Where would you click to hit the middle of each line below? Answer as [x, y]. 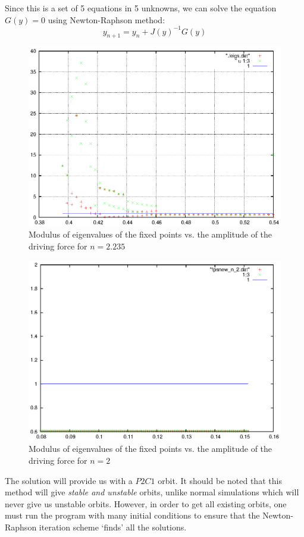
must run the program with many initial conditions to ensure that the [132, 515]
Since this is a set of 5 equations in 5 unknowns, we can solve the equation [141, 8]
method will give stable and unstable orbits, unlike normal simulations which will [152, 492]
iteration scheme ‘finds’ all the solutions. [113, 527]
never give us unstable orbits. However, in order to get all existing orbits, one [146, 503]
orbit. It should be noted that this [220, 480]
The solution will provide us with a [69, 480]
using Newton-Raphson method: [106, 19]
